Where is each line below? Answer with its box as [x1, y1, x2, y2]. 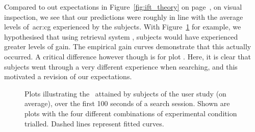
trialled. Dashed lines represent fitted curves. [24, 118, 164, 128]
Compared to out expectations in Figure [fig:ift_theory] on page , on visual [4, 2, 242, 12]
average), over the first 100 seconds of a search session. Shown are [24, 98, 230, 109]
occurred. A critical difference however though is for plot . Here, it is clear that [4, 51, 251, 61]
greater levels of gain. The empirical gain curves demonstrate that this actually [4, 41, 251, 52]
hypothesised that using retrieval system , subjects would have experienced [4, 31, 238, 42]
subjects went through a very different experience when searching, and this [4, 61, 238, 72]
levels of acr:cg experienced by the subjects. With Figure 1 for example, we [4, 21, 241, 32]
